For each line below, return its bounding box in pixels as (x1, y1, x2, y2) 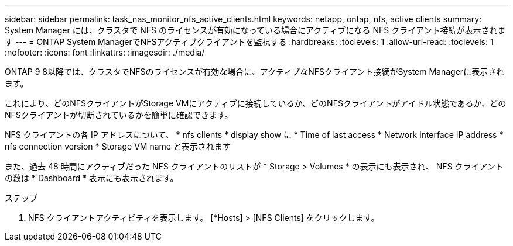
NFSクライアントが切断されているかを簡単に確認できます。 (5, 110, 233, 120)
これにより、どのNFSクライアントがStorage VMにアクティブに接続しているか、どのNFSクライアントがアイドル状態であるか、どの (5, 98, 507, 108)
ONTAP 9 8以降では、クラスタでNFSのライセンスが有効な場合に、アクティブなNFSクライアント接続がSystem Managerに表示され (5, 67, 505, 77)
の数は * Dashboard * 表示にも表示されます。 (5, 173, 179, 183)
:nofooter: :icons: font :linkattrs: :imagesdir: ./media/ (5, 47, 205, 57)
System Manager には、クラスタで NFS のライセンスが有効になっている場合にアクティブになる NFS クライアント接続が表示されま (5, 25, 506, 35)
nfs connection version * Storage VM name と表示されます (5, 141, 231, 151)
